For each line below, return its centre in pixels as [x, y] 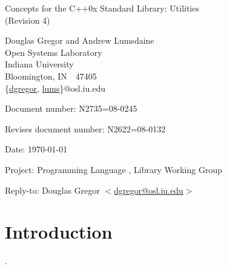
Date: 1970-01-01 [36, 149]
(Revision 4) [28, 20]
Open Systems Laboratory [54, 52]
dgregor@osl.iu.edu [149, 190]
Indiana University [39, 64]
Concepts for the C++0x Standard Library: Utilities [102, 8]
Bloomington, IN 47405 [51, 76]
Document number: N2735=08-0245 [71, 108]
